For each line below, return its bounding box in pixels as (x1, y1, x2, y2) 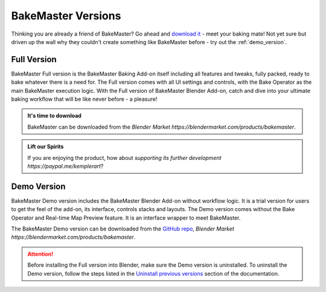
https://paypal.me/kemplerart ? (27, 162, 104, 170)
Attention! (27, 250, 54, 258)
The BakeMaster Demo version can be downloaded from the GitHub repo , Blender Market (11, 225, 235, 232)
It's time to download (27, 112, 81, 119)
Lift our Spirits (27, 143, 64, 150)
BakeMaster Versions (11, 9, 121, 22)
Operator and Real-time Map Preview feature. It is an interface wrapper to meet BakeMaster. (11, 214, 241, 221)
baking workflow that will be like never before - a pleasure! (11, 95, 158, 103)
